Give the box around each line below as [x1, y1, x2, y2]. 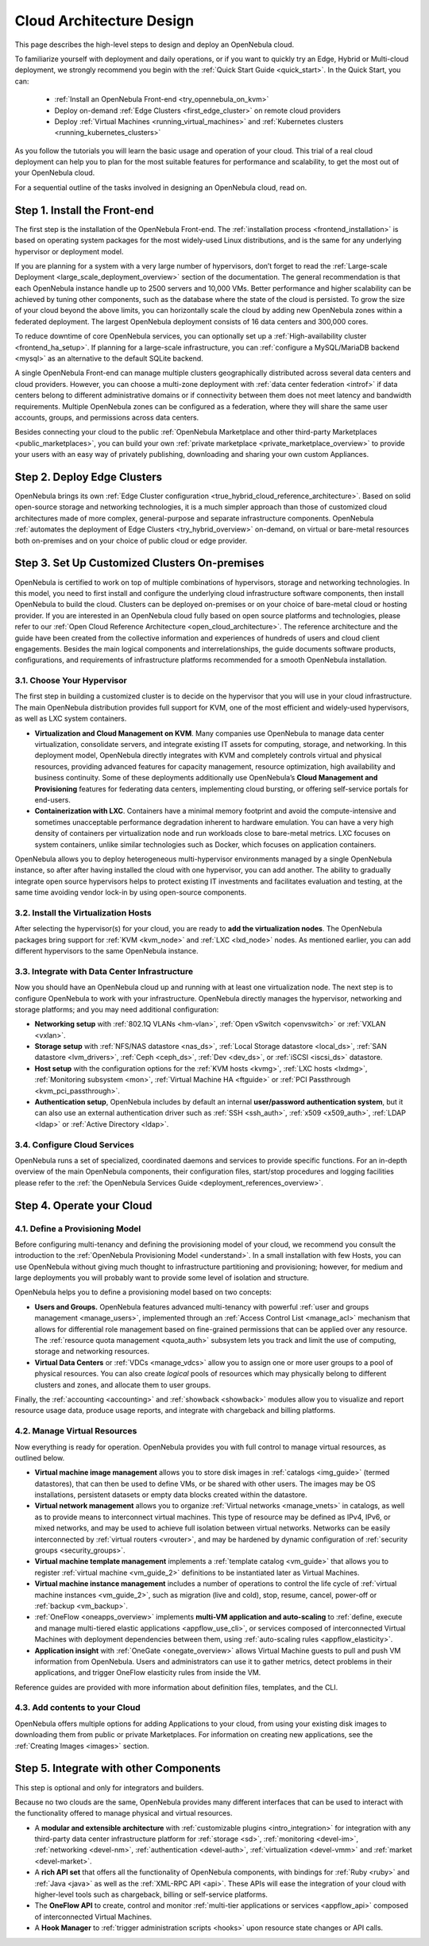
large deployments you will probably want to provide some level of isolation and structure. [14, 1273, 310, 1283]
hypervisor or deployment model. [14, 246, 124, 256]
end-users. [34, 795, 71, 804]
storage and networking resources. [34, 1347, 150, 1356]
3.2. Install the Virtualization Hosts [14, 907, 152, 918]
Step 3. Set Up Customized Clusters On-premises [14, 556, 265, 570]
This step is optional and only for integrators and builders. [14, 1782, 204, 1792]
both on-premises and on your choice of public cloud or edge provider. [14, 536, 248, 545]
